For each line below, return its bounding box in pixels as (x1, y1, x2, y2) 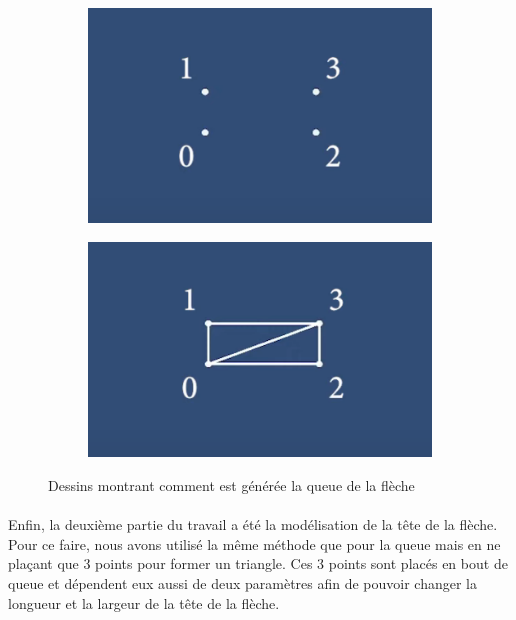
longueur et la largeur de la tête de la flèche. (8, 592, 280, 613)
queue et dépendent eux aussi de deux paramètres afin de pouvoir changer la (8, 572, 477, 593)
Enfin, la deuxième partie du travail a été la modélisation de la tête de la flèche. (8, 514, 498, 535)
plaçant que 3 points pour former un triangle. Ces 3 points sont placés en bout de (8, 553, 508, 574)
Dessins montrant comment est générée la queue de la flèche (48, 475, 415, 495)
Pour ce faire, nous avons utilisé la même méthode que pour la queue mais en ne (8, 533, 501, 554)
